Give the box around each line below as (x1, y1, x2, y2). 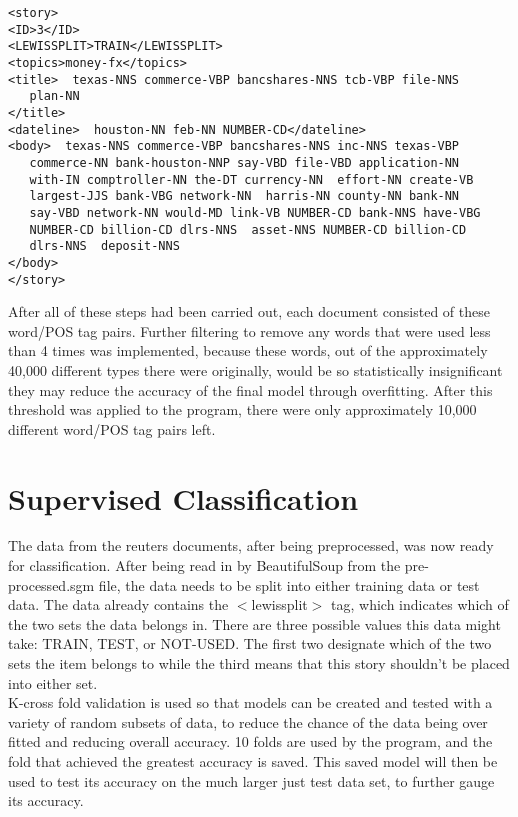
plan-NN (29, 89, 80, 104)
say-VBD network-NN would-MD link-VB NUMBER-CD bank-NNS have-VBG (29, 205, 481, 220)
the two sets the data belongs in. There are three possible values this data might (8, 613, 501, 634)
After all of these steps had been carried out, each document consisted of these (8, 301, 490, 322)
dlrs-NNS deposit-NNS (29, 239, 180, 254)
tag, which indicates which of (331, 594, 509, 615)
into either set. (8, 672, 98, 693)
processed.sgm (8, 574, 95, 595)
